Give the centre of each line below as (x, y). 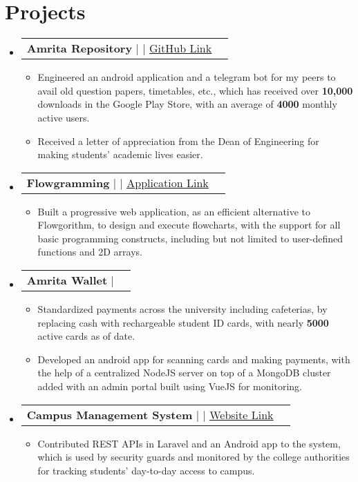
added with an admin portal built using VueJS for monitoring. (170, 386)
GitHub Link (181, 48)
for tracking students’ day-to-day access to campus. (146, 470)
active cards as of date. (86, 336)
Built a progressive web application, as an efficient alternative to (174, 211)
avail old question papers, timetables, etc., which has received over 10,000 (195, 90)
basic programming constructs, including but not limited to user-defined (190, 238)
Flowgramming (68, 182)
